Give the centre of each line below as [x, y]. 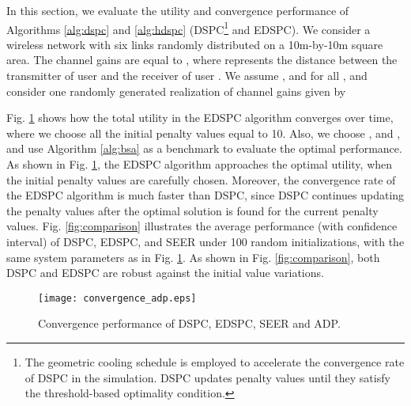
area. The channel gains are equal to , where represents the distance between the [202, 60]
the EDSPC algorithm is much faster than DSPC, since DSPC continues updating [205, 195]
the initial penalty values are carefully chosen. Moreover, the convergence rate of [201, 179]
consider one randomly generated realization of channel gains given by [176, 91]
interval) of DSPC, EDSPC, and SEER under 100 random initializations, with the [205, 241]
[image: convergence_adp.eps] [117, 298]
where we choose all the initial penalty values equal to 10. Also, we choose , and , [204, 133]
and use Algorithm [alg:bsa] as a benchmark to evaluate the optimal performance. [204, 148]
